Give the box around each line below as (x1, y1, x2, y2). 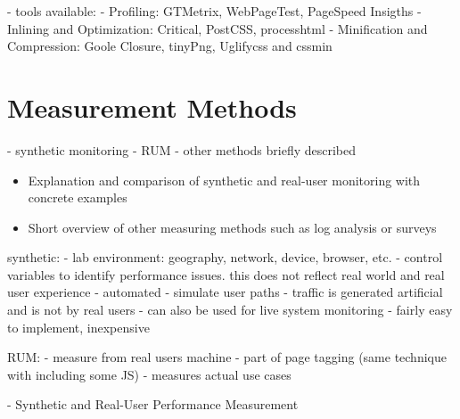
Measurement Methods (7, 88, 297, 125)
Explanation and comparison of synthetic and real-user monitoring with (28, 170, 421, 189)
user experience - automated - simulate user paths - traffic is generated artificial (7, 283, 443, 301)
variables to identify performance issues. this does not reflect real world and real (7, 265, 445, 283)
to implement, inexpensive (7, 317, 150, 336)
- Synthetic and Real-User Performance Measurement (7, 395, 299, 414)
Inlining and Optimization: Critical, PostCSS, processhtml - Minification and (7, 19, 428, 37)
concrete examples (28, 188, 127, 207)
